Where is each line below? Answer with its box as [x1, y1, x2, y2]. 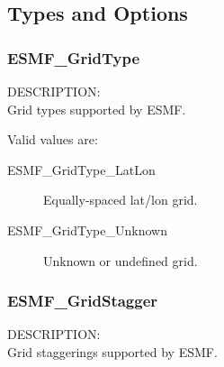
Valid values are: [7, 130, 98, 149]
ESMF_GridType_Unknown [7, 220, 167, 239]
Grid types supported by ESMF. [7, 99, 186, 118]
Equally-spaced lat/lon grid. [43, 190, 198, 209]
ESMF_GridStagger [7, 289, 158, 312]
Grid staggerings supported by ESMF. [7, 342, 218, 361]
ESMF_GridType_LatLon [7, 160, 156, 179]
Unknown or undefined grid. [43, 251, 198, 270]
